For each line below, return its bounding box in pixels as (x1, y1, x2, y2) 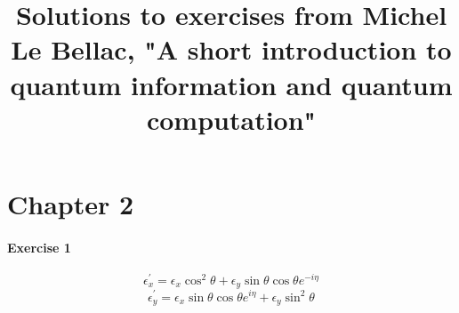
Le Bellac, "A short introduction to (11, 31, 452, 68)
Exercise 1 (7, 237, 71, 256)
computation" (146, 100, 317, 137)
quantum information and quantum (10, 66, 453, 102)
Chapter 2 (7, 185, 134, 221)
